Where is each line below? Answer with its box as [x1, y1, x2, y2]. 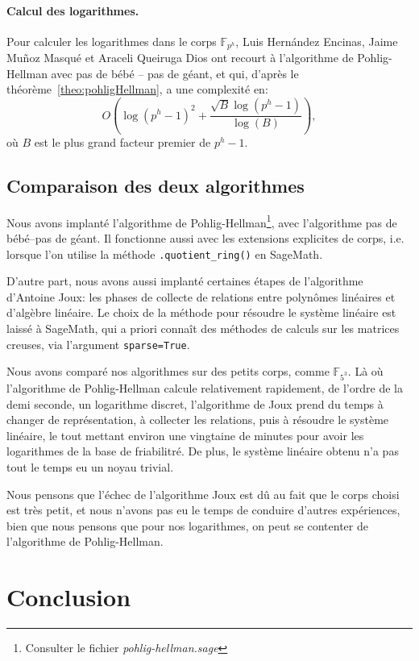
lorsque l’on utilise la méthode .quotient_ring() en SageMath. [6, 245, 323, 262]
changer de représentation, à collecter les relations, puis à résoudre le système [6, 411, 389, 428]
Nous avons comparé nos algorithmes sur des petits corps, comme [6, 363, 330, 380]
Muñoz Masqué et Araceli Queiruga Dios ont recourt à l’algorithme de [6, 49, 354, 66]
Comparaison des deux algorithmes [6, 173, 305, 197]
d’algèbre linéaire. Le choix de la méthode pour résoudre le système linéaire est [6, 304, 396, 321]
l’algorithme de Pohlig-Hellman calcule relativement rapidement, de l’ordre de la [6, 380, 403, 397]
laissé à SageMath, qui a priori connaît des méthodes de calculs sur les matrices [6, 320, 400, 337]
